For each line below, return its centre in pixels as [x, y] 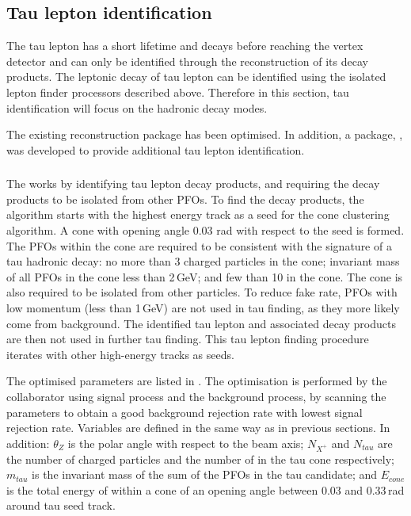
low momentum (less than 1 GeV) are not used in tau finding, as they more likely [203, 308]
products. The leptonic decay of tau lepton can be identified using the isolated [196, 76]
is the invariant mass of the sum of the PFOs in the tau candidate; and [205, 474]
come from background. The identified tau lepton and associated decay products [201, 323]
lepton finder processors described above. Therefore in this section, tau [178, 92]
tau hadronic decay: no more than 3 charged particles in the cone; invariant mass [203, 261]
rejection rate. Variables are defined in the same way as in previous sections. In [198, 428]
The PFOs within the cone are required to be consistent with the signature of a [199, 245]
